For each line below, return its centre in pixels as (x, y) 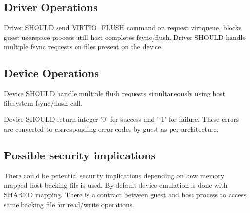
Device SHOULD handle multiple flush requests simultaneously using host (115, 93)
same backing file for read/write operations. (69, 204)
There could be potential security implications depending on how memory (114, 175)
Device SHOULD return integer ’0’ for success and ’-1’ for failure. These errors (122, 119)
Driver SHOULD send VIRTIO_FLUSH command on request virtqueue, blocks (123, 28)
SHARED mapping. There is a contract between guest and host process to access (125, 194)
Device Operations (51, 73)
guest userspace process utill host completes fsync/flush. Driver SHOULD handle (125, 37)
